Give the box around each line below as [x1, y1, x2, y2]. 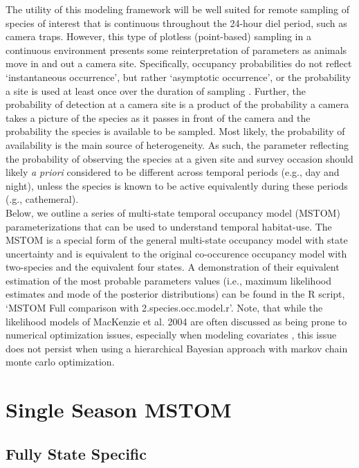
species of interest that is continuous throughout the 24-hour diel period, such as [6, 15, 347, 30]
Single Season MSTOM [6, 395, 232, 424]
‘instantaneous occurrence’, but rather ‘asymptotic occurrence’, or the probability [6, 69, 351, 84]
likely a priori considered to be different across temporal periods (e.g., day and [6, 165, 340, 179]
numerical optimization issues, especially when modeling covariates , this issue [6, 327, 337, 342]
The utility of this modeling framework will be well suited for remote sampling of [6, 2, 349, 16]
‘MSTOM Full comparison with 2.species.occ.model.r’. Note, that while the [6, 300, 323, 315]
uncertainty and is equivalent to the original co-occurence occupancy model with [6, 246, 347, 260]
